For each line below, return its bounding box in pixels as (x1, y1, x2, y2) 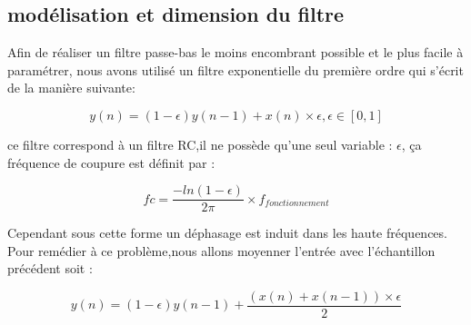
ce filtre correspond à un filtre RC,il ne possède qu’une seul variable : (7, 134, 393, 153)
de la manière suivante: (7, 78, 135, 97)
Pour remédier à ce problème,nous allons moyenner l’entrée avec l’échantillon (7, 241, 436, 260)
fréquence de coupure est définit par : (7, 153, 215, 172)
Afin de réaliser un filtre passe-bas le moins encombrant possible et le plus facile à (7, 43, 464, 62)
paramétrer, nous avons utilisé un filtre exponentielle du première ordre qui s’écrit (7, 60, 464, 79)
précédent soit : (7, 259, 93, 278)
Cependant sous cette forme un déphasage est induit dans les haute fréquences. (7, 223, 447, 242)
